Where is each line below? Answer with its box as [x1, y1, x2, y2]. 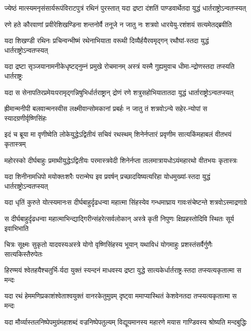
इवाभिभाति [4, 223, 29, 233]
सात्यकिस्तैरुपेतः [4, 248, 43, 259]
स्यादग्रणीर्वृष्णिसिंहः [4, 113, 47, 123]
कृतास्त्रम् [4, 138, 26, 149]
